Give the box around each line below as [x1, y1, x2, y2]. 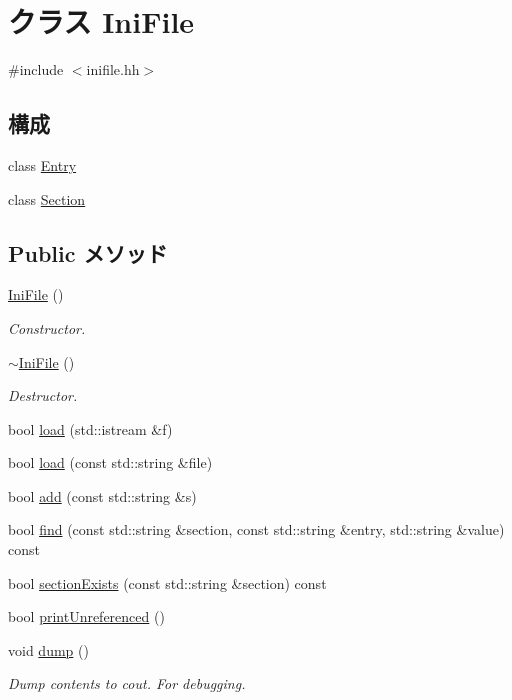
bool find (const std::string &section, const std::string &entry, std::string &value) [8, 519, 505, 540]
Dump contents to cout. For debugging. [8, 673, 246, 694]
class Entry [8, 154, 77, 175]
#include [8, 59, 64, 80]
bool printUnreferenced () [8, 606, 165, 627]
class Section [8, 188, 86, 209]
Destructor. [8, 385, 78, 406]
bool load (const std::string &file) [8, 452, 213, 473]
